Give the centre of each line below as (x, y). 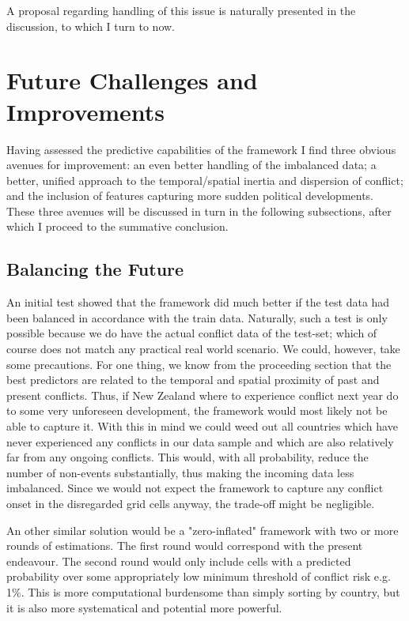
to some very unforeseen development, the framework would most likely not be (197, 410)
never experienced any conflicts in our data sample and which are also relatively (200, 441)
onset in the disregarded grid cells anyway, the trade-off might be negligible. (191, 503)
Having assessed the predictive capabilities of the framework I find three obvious (201, 149)
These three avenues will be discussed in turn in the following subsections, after (199, 211)
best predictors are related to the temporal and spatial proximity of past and (193, 380)
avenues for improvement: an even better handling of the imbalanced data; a (191, 165)
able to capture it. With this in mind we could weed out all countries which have (202, 426)
